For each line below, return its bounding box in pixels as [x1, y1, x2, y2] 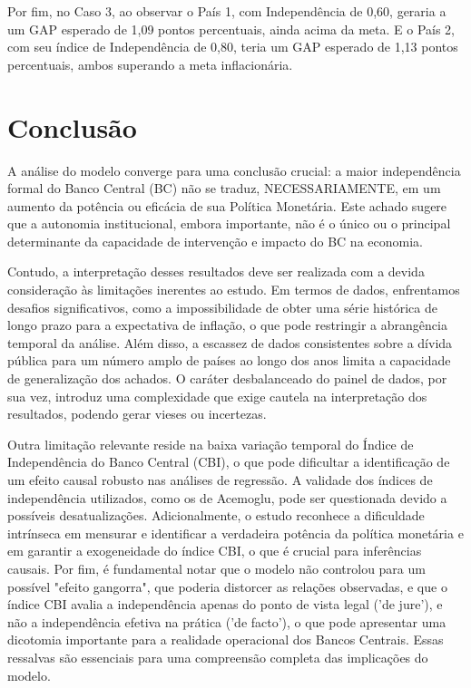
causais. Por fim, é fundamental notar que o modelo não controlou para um [7, 558, 426, 577]
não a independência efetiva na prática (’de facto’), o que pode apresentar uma [7, 612, 446, 631]
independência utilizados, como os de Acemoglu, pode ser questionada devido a [7, 488, 447, 507]
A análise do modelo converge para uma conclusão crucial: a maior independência [7, 160, 461, 179]
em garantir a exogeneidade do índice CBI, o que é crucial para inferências [7, 541, 422, 560]
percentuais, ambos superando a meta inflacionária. [7, 54, 293, 73]
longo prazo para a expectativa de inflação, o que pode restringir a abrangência [7, 315, 447, 334]
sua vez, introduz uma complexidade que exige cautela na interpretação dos [7, 386, 427, 405]
